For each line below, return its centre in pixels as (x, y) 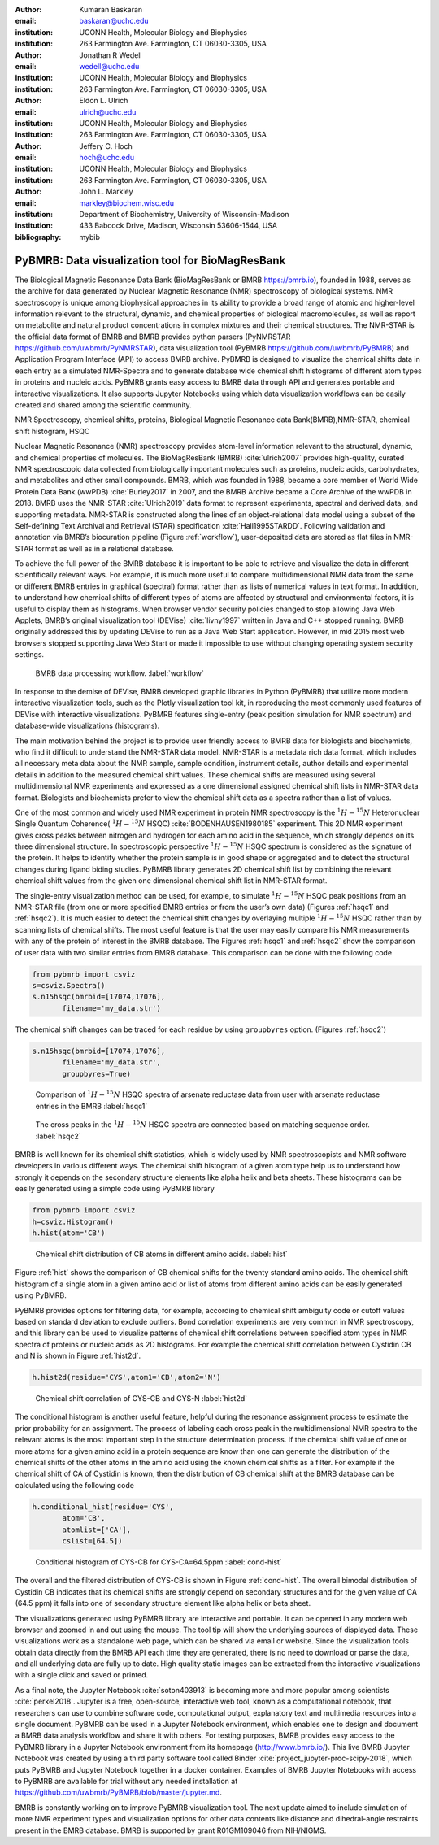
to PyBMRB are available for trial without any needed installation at (126, 1781)
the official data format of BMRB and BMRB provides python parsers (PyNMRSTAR (153, 337)
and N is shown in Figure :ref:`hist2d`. (78, 1356)
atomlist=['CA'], (97, 1530)
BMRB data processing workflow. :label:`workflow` (120, 673)
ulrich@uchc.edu (108, 112)
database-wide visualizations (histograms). (87, 726)
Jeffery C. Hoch (106, 146)
